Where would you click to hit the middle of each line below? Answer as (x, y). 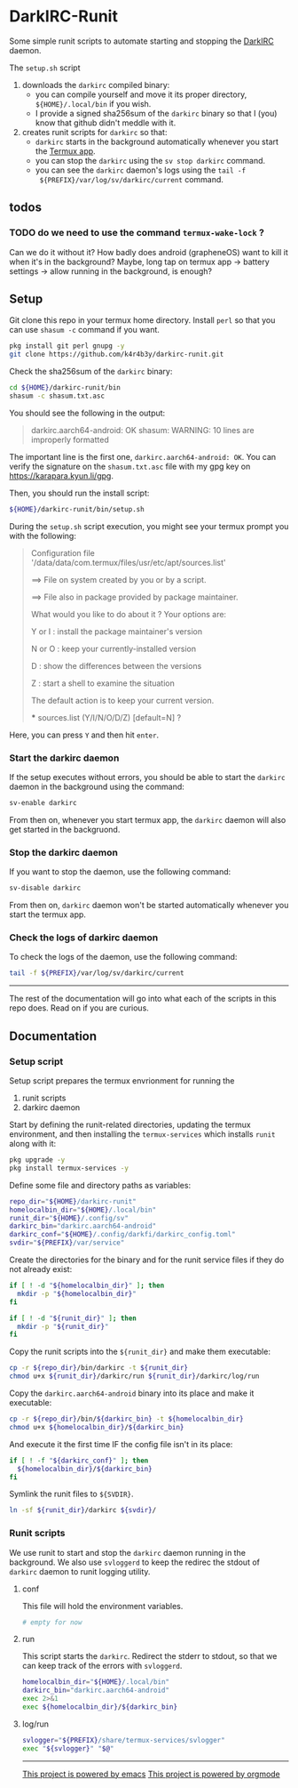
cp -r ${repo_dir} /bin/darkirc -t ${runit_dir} (99, 1368)
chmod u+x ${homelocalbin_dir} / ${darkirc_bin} (97, 1427)
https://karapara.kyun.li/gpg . (61, 475)
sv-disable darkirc (45, 888)
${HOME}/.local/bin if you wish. (93, 103)
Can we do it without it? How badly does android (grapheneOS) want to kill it (149, 252)
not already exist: (41, 1269)
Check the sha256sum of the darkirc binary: (91, 372)
